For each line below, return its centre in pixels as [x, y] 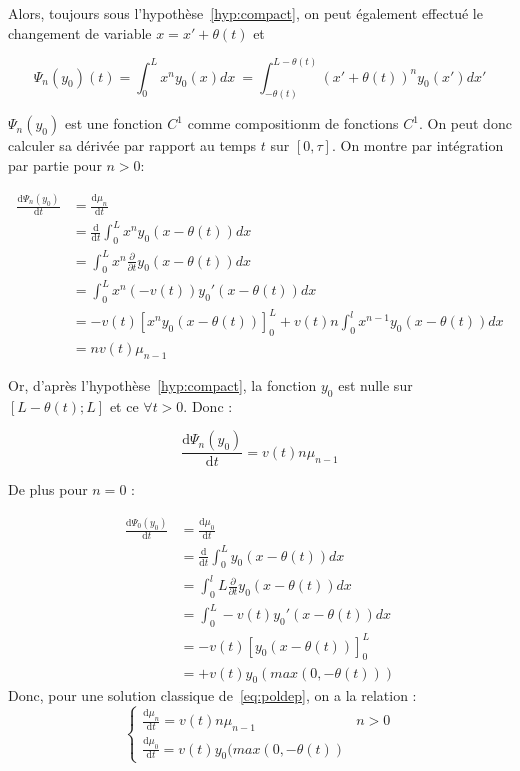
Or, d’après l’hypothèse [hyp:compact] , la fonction [162, 384]
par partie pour [55, 165]
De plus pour [48, 489]
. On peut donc [465, 123]
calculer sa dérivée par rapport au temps [132, 145]
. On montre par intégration [417, 145]
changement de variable [80, 32]
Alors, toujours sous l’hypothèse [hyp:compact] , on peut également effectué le [245, 13]
